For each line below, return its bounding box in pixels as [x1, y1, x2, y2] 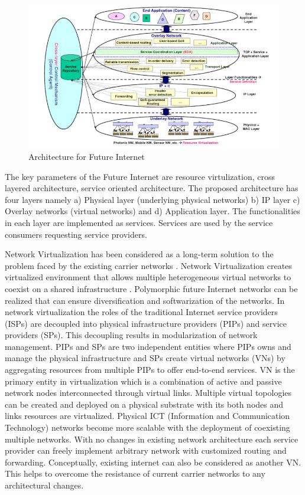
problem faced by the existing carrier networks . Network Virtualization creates [5, 259, 292, 271]
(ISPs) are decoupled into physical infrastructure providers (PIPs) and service [5, 317, 287, 329]
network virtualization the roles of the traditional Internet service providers [5, 306, 278, 318]
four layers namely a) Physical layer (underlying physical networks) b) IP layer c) [5, 193, 300, 205]
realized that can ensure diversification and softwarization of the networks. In [5, 294, 285, 306]
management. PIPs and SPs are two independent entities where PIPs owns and [5, 340, 291, 352]
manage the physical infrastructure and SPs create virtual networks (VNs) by [5, 352, 285, 364]
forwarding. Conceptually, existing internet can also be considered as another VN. [5, 455, 301, 468]
